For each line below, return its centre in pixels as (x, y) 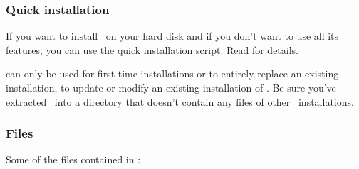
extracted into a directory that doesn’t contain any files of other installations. (180, 101)
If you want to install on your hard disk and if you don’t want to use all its (172, 36)
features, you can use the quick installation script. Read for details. (152, 49)
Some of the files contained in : (73, 159)
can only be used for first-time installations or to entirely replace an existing (172, 73)
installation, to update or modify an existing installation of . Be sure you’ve (171, 87)
